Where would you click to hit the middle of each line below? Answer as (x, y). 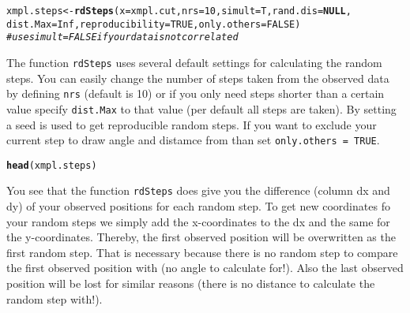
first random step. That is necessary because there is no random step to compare (202, 252)
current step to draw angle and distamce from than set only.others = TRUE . (193, 140)
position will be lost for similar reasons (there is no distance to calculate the (191, 283)
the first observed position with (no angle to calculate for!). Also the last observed (205, 268)
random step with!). (55, 298)
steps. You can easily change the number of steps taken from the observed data (198, 78)
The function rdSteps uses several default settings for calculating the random (194, 62)
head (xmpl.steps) (52, 165)
